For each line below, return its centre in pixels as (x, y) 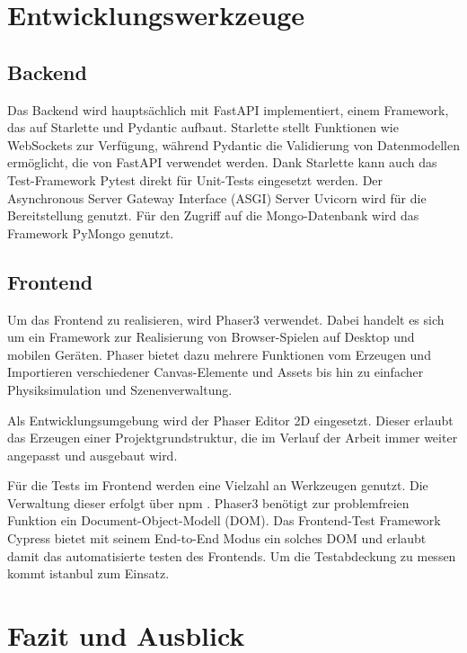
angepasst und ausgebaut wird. (93, 455)
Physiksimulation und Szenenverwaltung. (120, 389)
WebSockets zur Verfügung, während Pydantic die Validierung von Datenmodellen (233, 144)
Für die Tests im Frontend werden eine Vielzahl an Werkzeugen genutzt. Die (218, 485)
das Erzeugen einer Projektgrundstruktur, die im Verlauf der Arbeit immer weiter (233, 438)
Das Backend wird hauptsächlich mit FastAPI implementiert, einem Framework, (228, 109)
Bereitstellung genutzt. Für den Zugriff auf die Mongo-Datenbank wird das (213, 215)
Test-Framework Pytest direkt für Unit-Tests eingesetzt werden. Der (195, 179)
